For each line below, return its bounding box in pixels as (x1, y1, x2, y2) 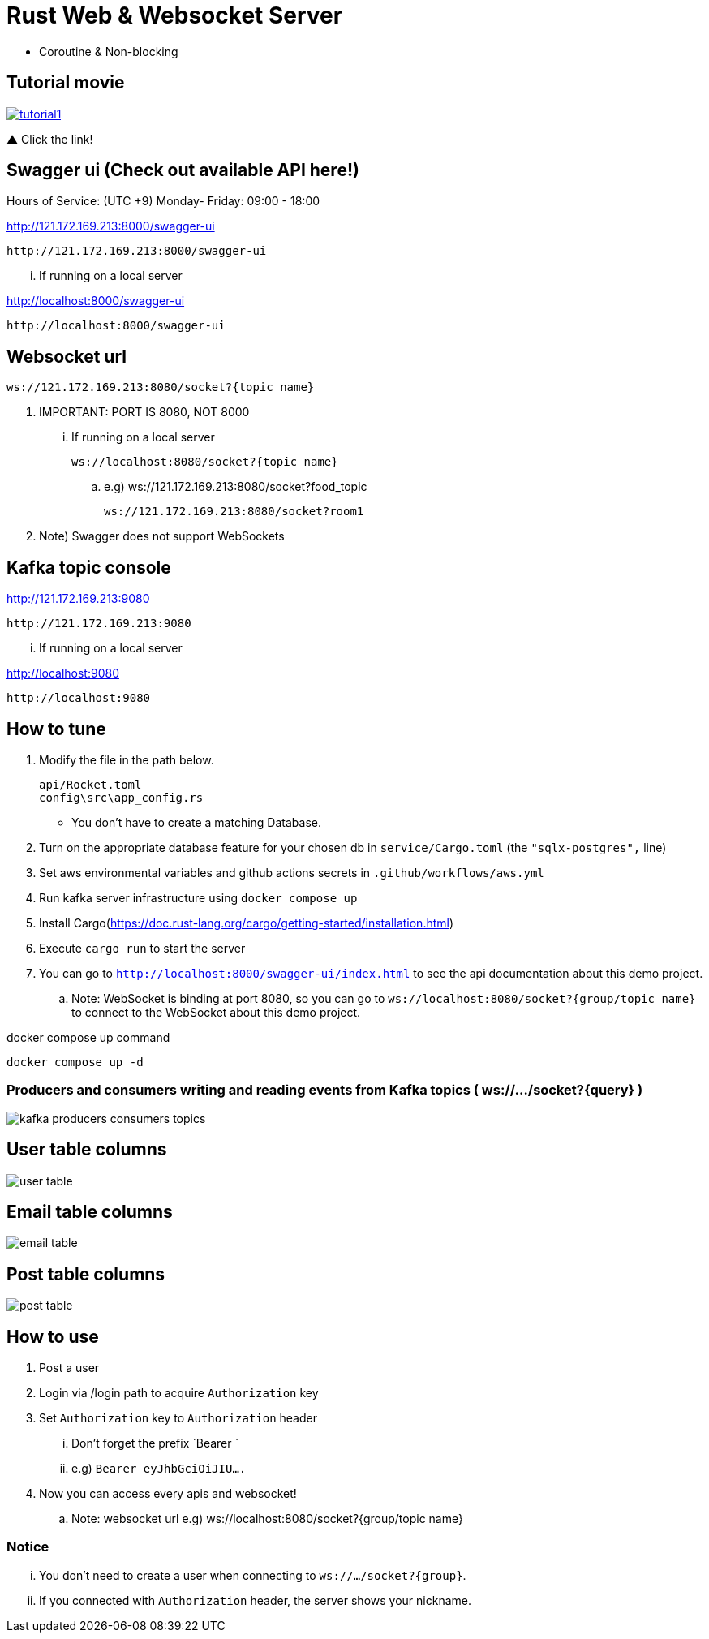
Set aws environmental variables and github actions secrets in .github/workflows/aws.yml (39, 865, 544, 880)
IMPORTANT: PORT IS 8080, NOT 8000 (39, 405, 250, 419)
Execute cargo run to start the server (39, 940, 246, 955)
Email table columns (6, 1201, 173, 1222)
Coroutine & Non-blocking (39, 44, 178, 58)
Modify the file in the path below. (39, 752, 214, 767)
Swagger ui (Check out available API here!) (6, 160, 359, 181)
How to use (6, 1326, 99, 1347)
